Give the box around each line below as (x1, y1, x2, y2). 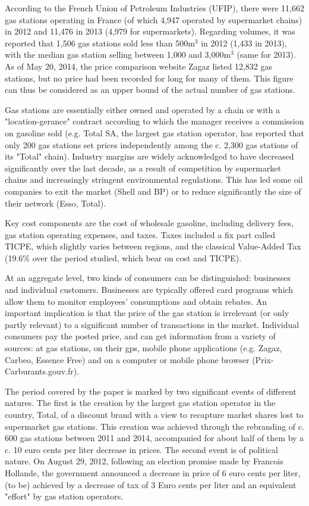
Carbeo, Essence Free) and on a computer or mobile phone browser (5, 353, 250, 366)
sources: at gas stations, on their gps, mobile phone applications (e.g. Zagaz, (5, 342, 282, 354)
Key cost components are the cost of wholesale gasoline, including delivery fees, (5, 217, 294, 229)
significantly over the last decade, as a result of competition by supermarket (5, 161, 281, 174)
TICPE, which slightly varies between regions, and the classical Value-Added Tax (5, 240, 301, 252)
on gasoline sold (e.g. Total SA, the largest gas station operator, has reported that (5, 126, 304, 139)
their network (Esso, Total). (5, 196, 106, 209)
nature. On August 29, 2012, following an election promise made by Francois (5, 455, 283, 467)
